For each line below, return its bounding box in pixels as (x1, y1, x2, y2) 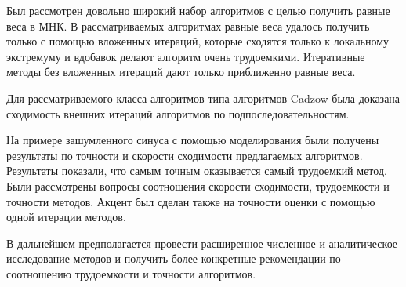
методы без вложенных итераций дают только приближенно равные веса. (6, 64, 356, 80)
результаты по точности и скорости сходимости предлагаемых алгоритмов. (6, 147, 363, 163)
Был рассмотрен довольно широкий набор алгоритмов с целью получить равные (6, 2, 390, 18)
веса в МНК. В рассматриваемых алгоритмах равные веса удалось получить (6, 17, 370, 34)
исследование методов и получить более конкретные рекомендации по (6, 250, 341, 267)
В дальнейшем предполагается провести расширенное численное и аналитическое (6, 234, 398, 251)
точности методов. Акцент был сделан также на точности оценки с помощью (6, 193, 375, 209)
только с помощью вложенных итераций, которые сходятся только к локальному (6, 33, 390, 49)
